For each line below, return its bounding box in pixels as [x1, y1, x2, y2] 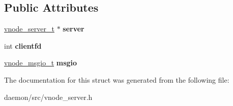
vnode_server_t [4, 23, 54, 34]
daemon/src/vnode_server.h [4, 91, 93, 102]
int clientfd [4, 40, 42, 51]
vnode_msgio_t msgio [4, 57, 77, 68]
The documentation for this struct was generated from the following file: [4, 74, 229, 85]
